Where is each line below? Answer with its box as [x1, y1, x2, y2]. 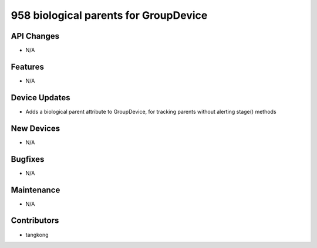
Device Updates [11, 93, 70, 103]
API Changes [11, 31, 60, 41]
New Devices [11, 123, 60, 133]
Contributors [11, 216, 59, 226]
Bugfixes [11, 154, 45, 164]
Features [11, 62, 44, 72]
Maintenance [11, 185, 60, 195]
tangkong [25, 231, 49, 238]
